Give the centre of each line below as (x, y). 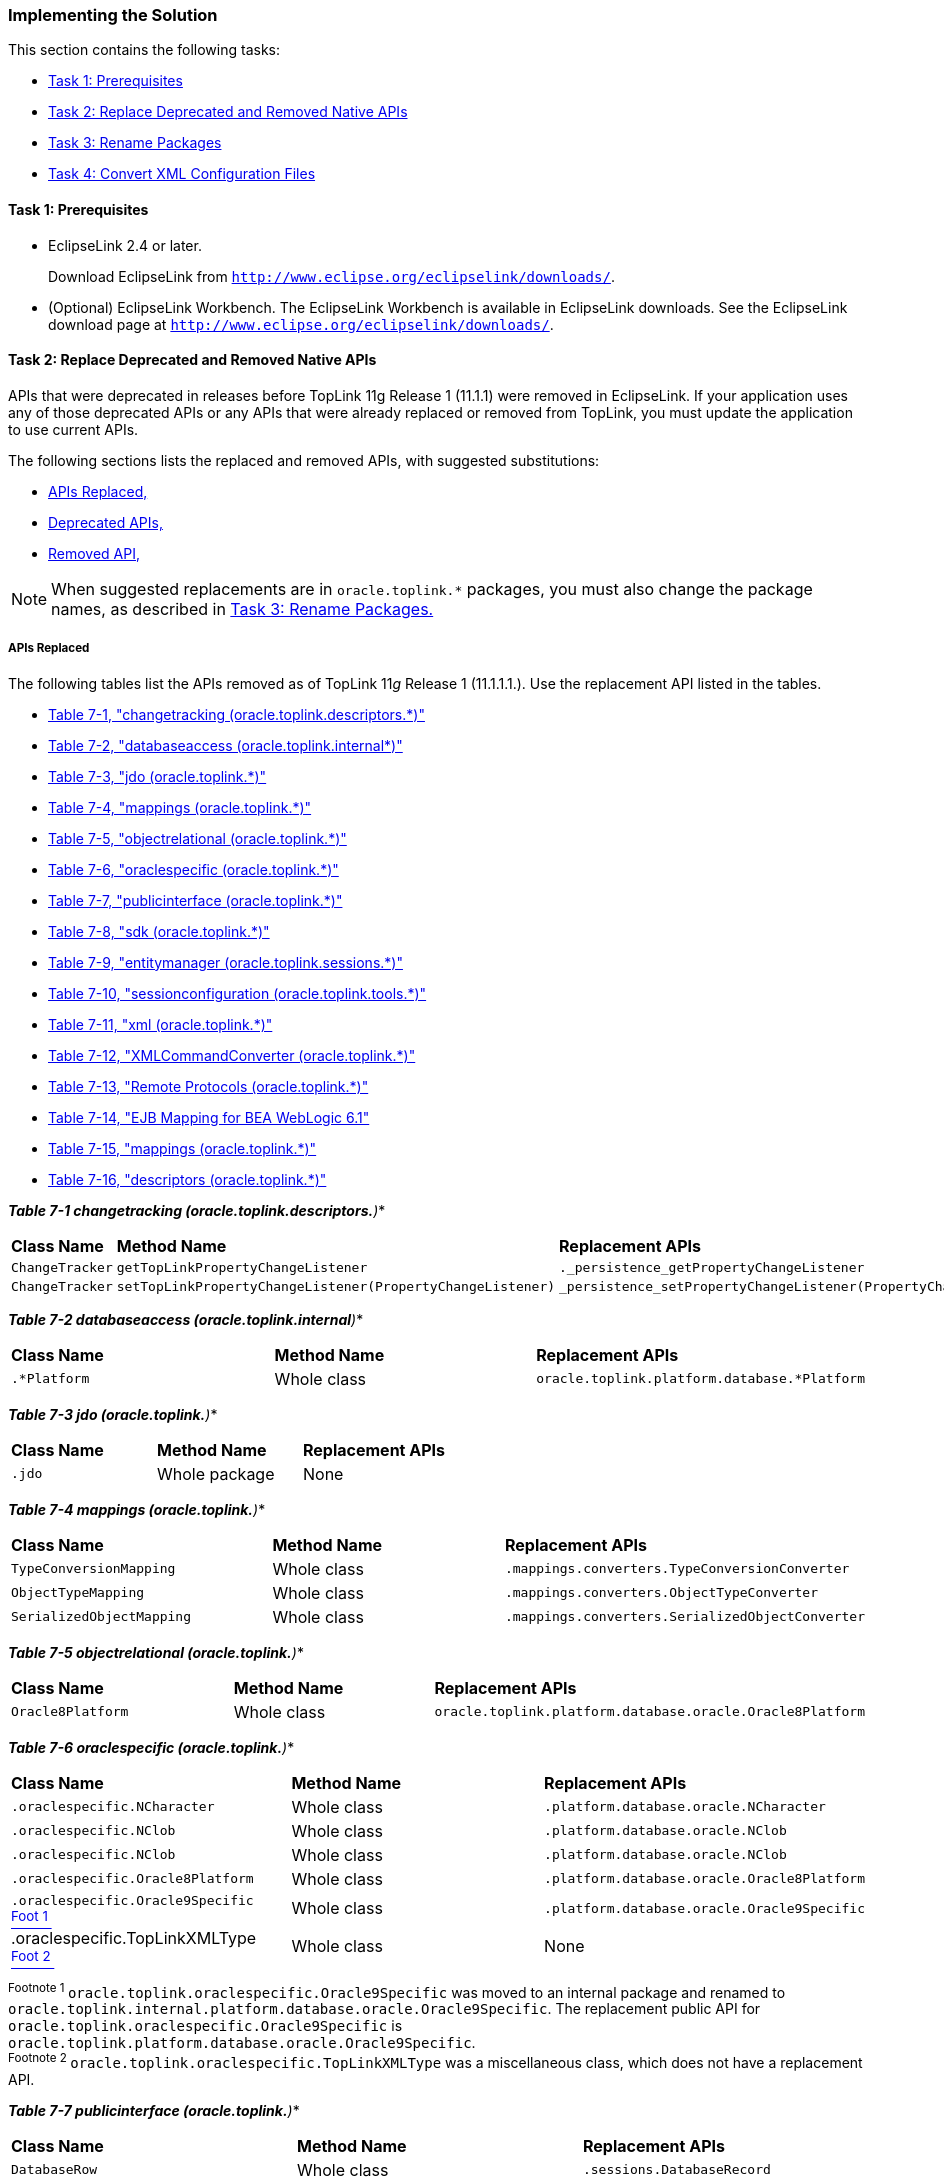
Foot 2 (31, 1955)
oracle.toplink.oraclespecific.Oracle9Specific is (205, 2026)
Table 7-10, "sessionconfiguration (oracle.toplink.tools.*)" (237, 993)
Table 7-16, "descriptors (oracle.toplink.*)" (187, 1179)
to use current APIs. (73, 429)
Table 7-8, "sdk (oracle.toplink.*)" (159, 931)
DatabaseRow (54, 2170)
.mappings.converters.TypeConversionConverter (677, 1569)
